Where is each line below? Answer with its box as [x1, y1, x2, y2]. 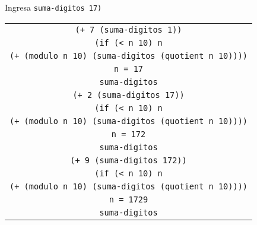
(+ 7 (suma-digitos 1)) [75, 24, 182, 34]
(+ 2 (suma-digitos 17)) [72, 90, 185, 100]
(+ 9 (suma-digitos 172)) [70, 155, 187, 165]
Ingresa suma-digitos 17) [5, 1, 102, 13]
